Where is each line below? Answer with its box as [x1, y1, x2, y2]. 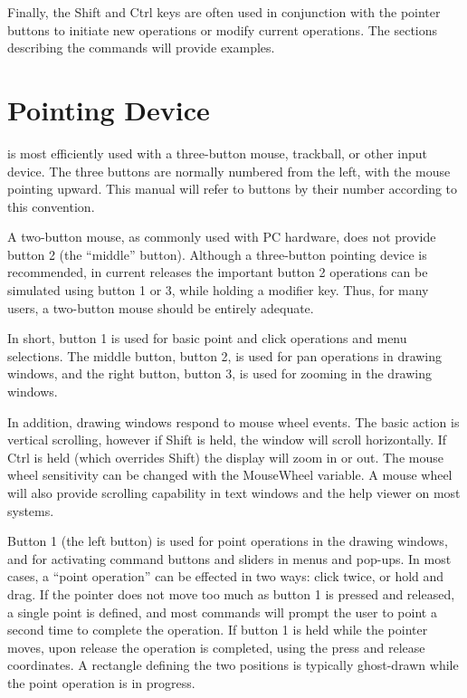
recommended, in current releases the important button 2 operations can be [7, 263, 428, 282]
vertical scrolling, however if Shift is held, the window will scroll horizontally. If [7, 430, 447, 449]
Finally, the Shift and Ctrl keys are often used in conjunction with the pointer [7, 3, 441, 21]
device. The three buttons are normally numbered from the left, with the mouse [7, 161, 451, 180]
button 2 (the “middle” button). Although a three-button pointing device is [7, 244, 427, 263]
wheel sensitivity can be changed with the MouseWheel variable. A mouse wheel [7, 465, 453, 484]
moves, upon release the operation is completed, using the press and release [7, 637, 425, 656]
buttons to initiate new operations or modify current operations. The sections [7, 20, 438, 39]
